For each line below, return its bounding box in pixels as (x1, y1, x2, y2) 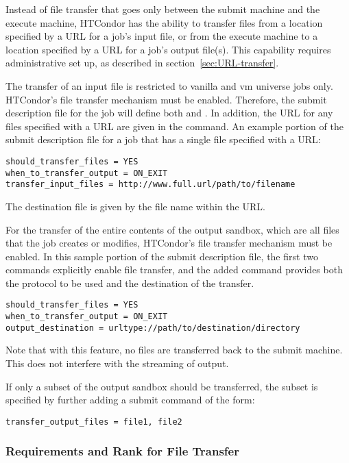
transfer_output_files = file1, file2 (5, 416, 182, 427)
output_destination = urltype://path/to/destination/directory (5, 323, 300, 333)
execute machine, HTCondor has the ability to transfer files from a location (5, 15, 323, 29)
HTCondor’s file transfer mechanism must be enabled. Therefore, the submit (5, 92, 327, 106)
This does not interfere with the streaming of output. (5, 356, 229, 371)
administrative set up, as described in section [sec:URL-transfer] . (5, 55, 279, 70)
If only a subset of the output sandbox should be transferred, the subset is (5, 379, 318, 393)
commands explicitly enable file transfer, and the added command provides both (5, 262, 343, 277)
